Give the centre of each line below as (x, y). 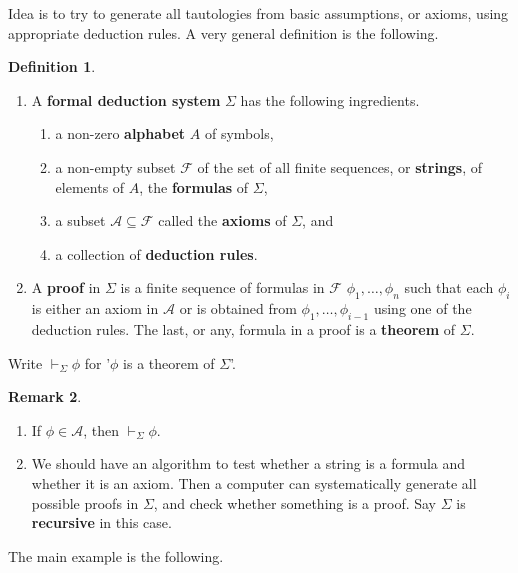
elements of (90, 186)
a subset (80, 220)
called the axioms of (222, 220)
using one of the (422, 308)
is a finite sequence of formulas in (222, 287)
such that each (449, 287)
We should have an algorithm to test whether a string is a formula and (248, 463)
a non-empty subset (115, 166)
